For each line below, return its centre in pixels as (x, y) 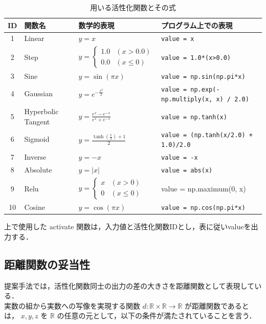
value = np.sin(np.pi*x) (203, 77)
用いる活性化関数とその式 (133, 7)
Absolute (38, 169)
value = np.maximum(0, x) (204, 188)
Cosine (35, 207)
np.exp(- (205, 89)
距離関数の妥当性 (47, 264)
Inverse (35, 157)
